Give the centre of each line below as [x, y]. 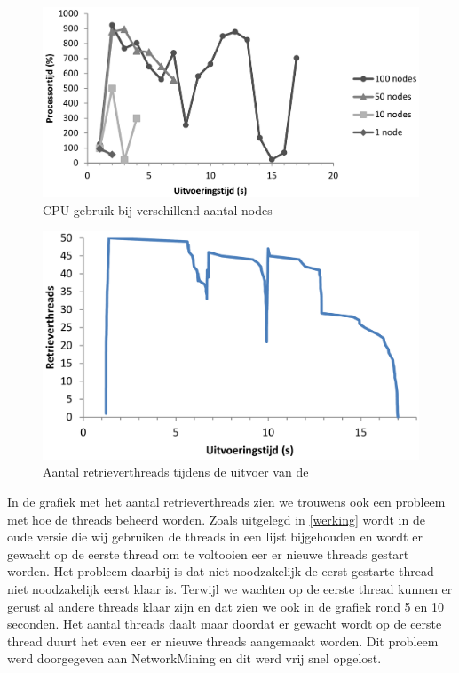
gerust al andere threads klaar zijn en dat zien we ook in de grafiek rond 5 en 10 [226, 606]
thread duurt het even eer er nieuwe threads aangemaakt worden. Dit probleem [223, 641]
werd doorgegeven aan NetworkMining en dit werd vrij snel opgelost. [194, 658]
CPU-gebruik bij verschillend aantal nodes [158, 209]
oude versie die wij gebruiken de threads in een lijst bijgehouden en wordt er [215, 537]
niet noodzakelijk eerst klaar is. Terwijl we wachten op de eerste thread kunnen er [230, 588]
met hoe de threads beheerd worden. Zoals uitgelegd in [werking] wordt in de [216, 519]
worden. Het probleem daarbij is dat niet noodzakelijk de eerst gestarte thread [221, 571]
